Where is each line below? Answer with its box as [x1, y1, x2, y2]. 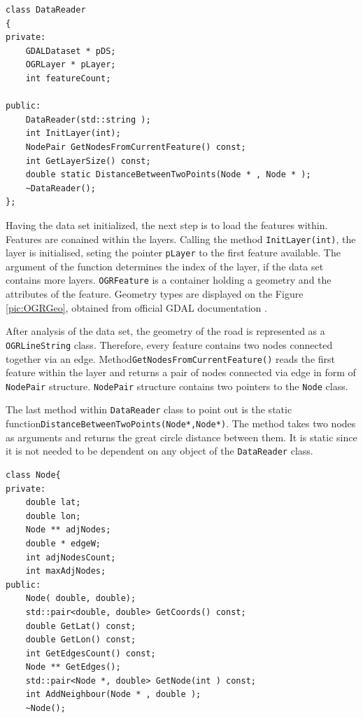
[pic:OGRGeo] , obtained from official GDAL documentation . [6, 300, 267, 315]
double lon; [25, 511, 81, 521]
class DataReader [6, 5, 86, 15]
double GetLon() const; [25, 635, 136, 645]
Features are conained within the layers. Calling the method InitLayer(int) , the [6, 231, 356, 246]
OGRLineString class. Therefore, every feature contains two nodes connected [6, 337, 333, 352]
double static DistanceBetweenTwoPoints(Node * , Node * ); [25, 170, 311, 180]
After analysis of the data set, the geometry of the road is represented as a [6, 324, 325, 338]
